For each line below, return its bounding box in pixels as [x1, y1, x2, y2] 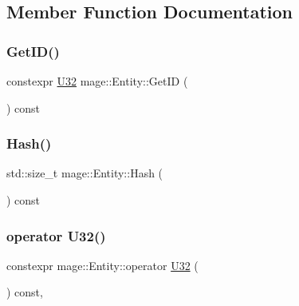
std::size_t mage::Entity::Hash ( [6, 165, 163, 181]
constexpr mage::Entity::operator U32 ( [6, 256, 199, 273]
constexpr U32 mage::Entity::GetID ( [6, 73, 188, 89]
